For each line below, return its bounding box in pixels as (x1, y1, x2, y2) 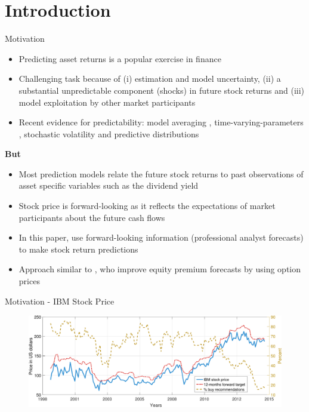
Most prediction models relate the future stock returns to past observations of (18, 167, 304, 180)
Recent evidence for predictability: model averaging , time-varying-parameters (18, 116, 304, 128)
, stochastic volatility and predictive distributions (18, 127, 199, 140)
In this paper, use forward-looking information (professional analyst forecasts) (18, 231, 304, 244)
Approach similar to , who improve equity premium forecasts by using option (18, 263, 301, 275)
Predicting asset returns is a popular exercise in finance (18, 52, 221, 64)
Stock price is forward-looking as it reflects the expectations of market (18, 199, 276, 212)
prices (18, 275, 40, 287)
